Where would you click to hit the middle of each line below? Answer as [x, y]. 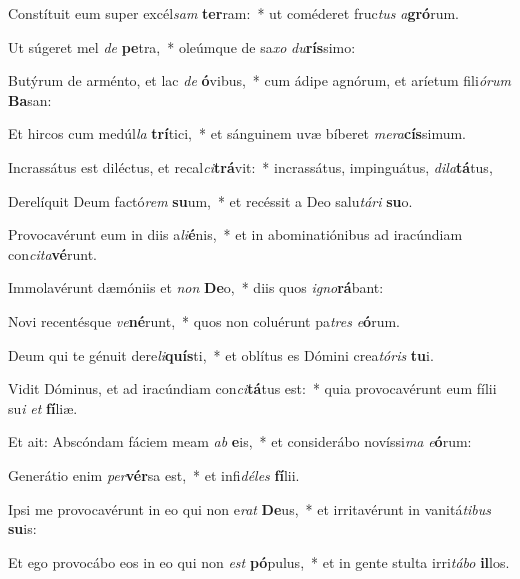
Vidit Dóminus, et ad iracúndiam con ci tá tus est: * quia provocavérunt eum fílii [252, 388]
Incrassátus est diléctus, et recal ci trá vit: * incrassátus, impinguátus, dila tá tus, [250, 166]
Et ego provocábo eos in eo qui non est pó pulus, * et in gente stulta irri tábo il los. [259, 561]
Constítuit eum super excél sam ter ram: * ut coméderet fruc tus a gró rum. [233, 13]
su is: [22, 528]
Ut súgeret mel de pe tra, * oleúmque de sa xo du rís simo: [182, 46]
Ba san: [30, 99]
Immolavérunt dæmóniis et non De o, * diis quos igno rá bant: [196, 287]
